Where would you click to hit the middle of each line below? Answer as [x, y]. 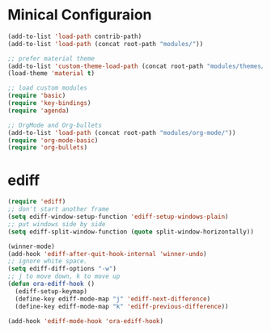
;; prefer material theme [51, 58]
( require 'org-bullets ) [48, 148]
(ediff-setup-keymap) [51, 291]
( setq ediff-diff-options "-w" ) [62, 269]
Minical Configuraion [80, 15]
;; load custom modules [48, 88]
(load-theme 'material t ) [51, 74]
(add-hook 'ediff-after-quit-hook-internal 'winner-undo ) [107, 254]
